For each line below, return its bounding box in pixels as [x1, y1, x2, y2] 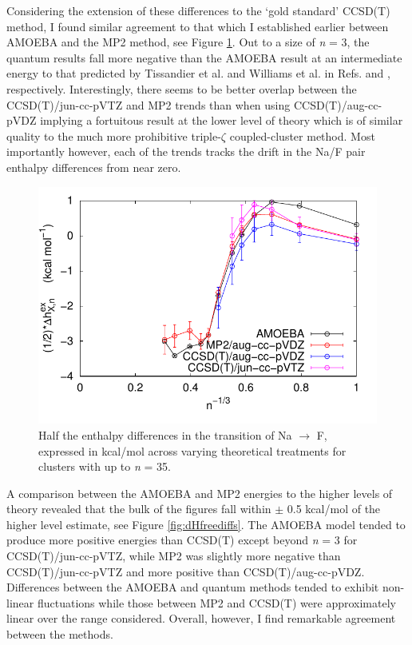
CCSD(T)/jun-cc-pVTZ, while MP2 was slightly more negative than [6, 547, 341, 564]
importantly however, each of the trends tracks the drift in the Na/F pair [6, 143, 366, 160]
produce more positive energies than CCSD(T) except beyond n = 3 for [6, 532, 358, 548]
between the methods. [6, 626, 113, 643]
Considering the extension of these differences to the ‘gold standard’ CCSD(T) [6, 2, 390, 18]
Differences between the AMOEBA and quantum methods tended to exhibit [6, 579, 379, 595]
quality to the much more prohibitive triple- [6, 127, 221, 144]
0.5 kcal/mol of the [287, 500, 381, 517]
